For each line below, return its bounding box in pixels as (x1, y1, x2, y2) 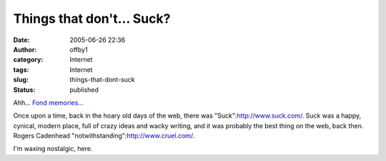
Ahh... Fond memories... (13, 98, 84, 107)
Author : (13, 45, 37, 53)
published (69, 85, 99, 94)
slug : (13, 76, 29, 84)
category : (13, 56, 44, 64)
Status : (13, 85, 36, 94)
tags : (13, 65, 29, 74)
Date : (13, 36, 30, 44)
